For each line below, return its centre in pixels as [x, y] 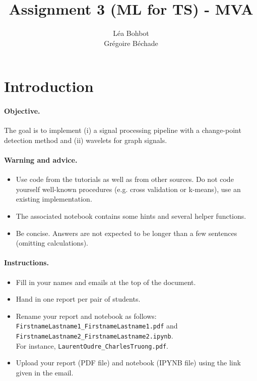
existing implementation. [54, 199]
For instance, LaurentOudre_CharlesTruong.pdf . [92, 345]
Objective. [22, 111]
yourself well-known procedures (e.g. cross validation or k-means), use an [128, 189]
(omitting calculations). [52, 243]
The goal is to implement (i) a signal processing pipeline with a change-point [123, 130]
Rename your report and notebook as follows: [86, 316]
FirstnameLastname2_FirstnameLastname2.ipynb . [94, 336]
